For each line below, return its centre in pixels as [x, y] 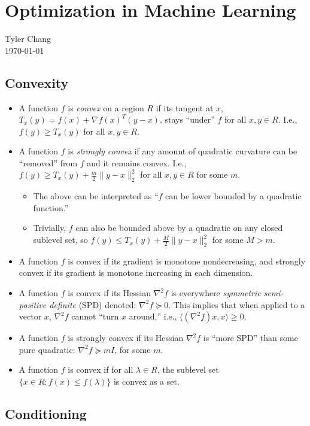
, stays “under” [187, 119]
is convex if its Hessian [110, 293]
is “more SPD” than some [250, 338]
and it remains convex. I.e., [137, 162]
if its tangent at [185, 107]
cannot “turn [95, 316]
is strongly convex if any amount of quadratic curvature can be [183, 151]
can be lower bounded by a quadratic [233, 196]
